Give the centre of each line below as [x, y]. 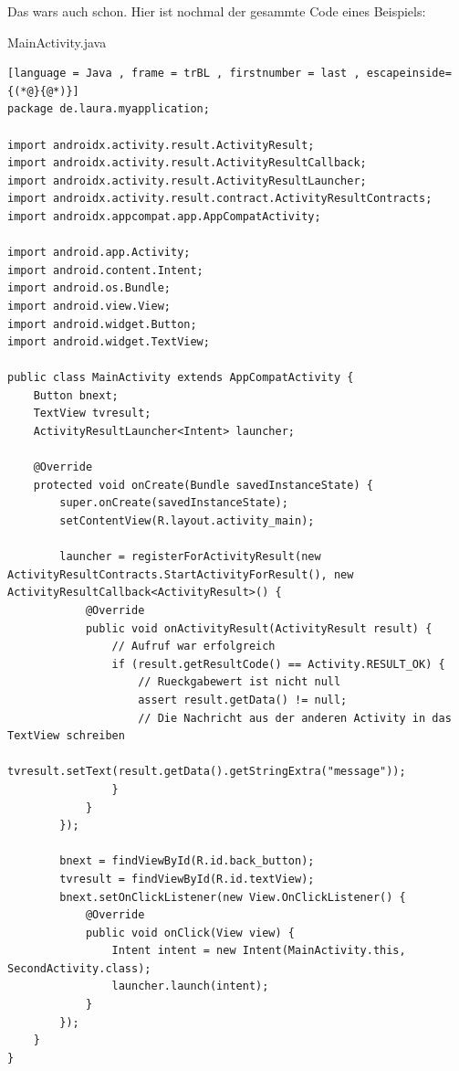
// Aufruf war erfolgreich [193, 647]
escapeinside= [409, 74]
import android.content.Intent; [105, 270]
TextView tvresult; [92, 414]
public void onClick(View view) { [190, 933]
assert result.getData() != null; [243, 700]
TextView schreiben [66, 736]
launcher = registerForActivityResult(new [190, 557]
